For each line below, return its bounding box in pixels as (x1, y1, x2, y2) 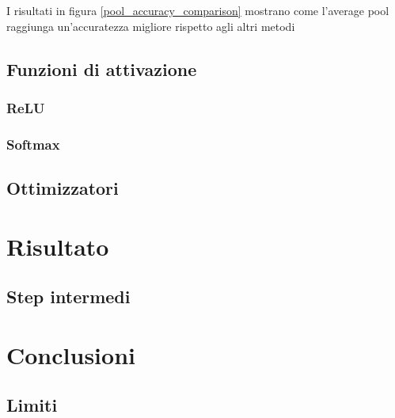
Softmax (6, 134, 60, 154)
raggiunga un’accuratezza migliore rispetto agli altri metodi (6, 17, 295, 34)
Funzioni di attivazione (6, 56, 197, 81)
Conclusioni (6, 338, 135, 370)
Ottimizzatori (6, 176, 119, 200)
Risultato (6, 230, 109, 262)
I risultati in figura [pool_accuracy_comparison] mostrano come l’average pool (6, 2, 389, 18)
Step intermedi (6, 284, 131, 309)
